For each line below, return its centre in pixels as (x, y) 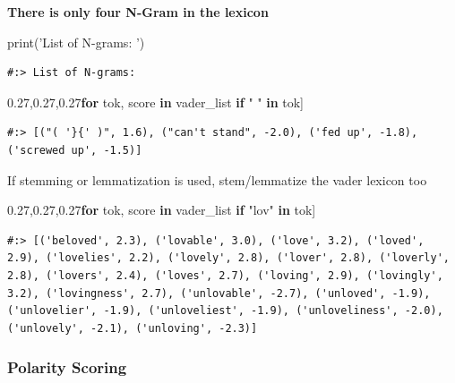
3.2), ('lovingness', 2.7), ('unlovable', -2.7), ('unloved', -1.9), (219, 293)
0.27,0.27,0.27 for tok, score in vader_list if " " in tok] (156, 102)
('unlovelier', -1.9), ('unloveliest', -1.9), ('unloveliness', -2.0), (225, 311)
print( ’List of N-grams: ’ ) (76, 42)
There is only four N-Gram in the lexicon (138, 12)
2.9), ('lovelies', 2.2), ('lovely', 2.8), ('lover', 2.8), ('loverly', (228, 258)
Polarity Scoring (67, 367)
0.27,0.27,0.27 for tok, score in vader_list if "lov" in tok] (162, 210)
